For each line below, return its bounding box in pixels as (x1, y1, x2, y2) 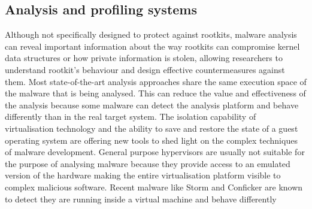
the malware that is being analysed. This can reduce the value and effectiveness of (5, 87, 306, 99)
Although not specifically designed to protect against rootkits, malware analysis (5, 28, 297, 41)
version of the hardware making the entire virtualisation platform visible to (5, 169, 281, 181)
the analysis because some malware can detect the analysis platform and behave (5, 98, 299, 111)
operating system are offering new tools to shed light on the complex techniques (5, 134, 298, 146)
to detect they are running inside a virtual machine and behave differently (5, 192, 277, 205)
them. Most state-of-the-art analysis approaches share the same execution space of (5, 75, 307, 87)
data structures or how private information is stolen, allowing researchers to (5, 52, 283, 64)
